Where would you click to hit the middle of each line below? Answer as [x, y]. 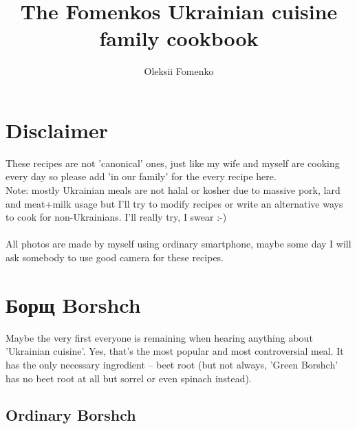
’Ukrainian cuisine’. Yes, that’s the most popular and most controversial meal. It [175, 351]
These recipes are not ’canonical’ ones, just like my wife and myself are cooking [173, 163]
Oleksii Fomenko [179, 71]
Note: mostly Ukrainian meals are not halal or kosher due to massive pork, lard [173, 190]
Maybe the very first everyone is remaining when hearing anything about [159, 337]
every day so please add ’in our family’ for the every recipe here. [141, 176]
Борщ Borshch [73, 304]
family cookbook [179, 38]
